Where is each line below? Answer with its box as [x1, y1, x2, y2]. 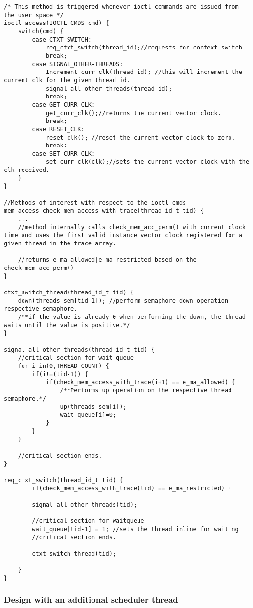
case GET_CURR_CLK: [32, 101, 95, 108]
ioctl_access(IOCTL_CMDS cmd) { [4, 20, 109, 27]
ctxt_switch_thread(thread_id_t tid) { [4, 289, 134, 296]
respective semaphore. [4, 305, 78, 313]
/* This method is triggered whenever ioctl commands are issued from [4, 3, 239, 10]
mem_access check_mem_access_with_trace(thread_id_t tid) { [4, 207, 204, 215]
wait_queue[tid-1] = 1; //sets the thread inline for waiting [32, 526, 239, 533]
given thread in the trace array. [4, 240, 116, 247]
